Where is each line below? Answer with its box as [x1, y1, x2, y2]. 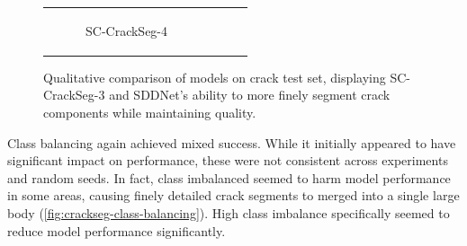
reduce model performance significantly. [7, 221, 226, 240]
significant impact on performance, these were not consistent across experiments [7, 151, 448, 170]
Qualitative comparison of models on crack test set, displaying [43, 67, 386, 86]
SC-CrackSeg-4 [85, 21, 168, 40]
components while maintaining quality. [43, 103, 256, 122]
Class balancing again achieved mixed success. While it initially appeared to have [7, 133, 456, 152]
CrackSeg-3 [43, 85, 105, 104]
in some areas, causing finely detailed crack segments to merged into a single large [7, 186, 460, 205]
